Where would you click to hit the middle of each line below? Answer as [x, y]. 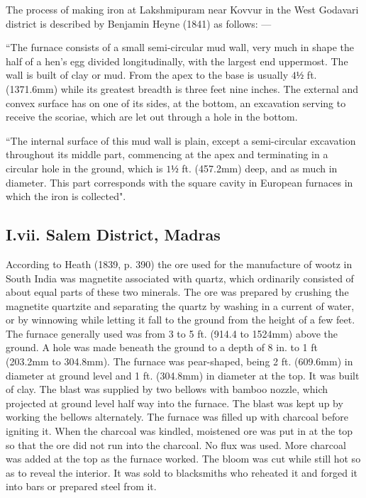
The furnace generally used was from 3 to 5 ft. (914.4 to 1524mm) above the [172, 333]
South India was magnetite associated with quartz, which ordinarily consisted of [180, 278]
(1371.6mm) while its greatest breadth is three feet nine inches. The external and [182, 88]
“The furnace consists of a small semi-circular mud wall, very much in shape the [180, 47]
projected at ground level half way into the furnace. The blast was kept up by [174, 403]
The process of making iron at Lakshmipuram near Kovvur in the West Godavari [182, 9]
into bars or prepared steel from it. [81, 486]
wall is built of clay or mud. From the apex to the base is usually [147, 75]
